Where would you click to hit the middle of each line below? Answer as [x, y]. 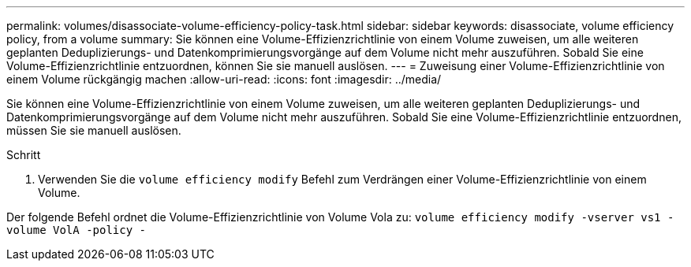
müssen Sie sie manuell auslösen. [94, 130]
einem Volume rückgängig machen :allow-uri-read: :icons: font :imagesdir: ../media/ [224, 79]
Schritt [24, 155]
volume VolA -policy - [77, 230]
